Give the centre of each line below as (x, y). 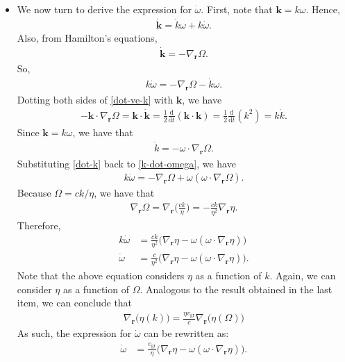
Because (34, 193)
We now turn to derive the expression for (104, 9)
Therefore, (39, 225)
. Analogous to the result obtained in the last (236, 289)
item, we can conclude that (75, 303)
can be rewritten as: (186, 333)
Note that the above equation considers (101, 275)
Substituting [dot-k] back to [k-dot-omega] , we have (126, 163)
